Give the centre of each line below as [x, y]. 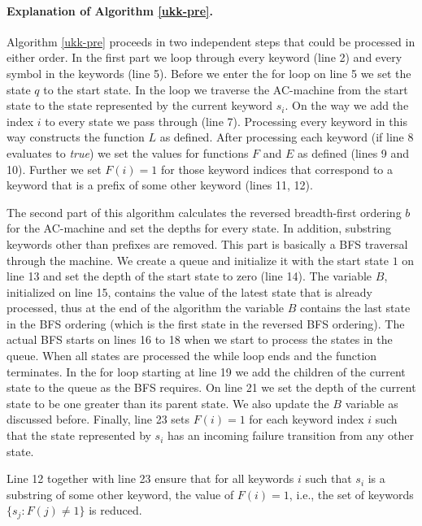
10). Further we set [54, 169]
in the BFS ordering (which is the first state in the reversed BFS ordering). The [206, 323]
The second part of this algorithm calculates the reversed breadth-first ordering [204, 212]
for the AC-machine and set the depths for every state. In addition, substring [199, 228]
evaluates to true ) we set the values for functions [128, 152]
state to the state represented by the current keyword [140, 105]
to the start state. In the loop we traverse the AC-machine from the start [226, 89]
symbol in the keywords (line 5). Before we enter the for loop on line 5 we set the [209, 73]
